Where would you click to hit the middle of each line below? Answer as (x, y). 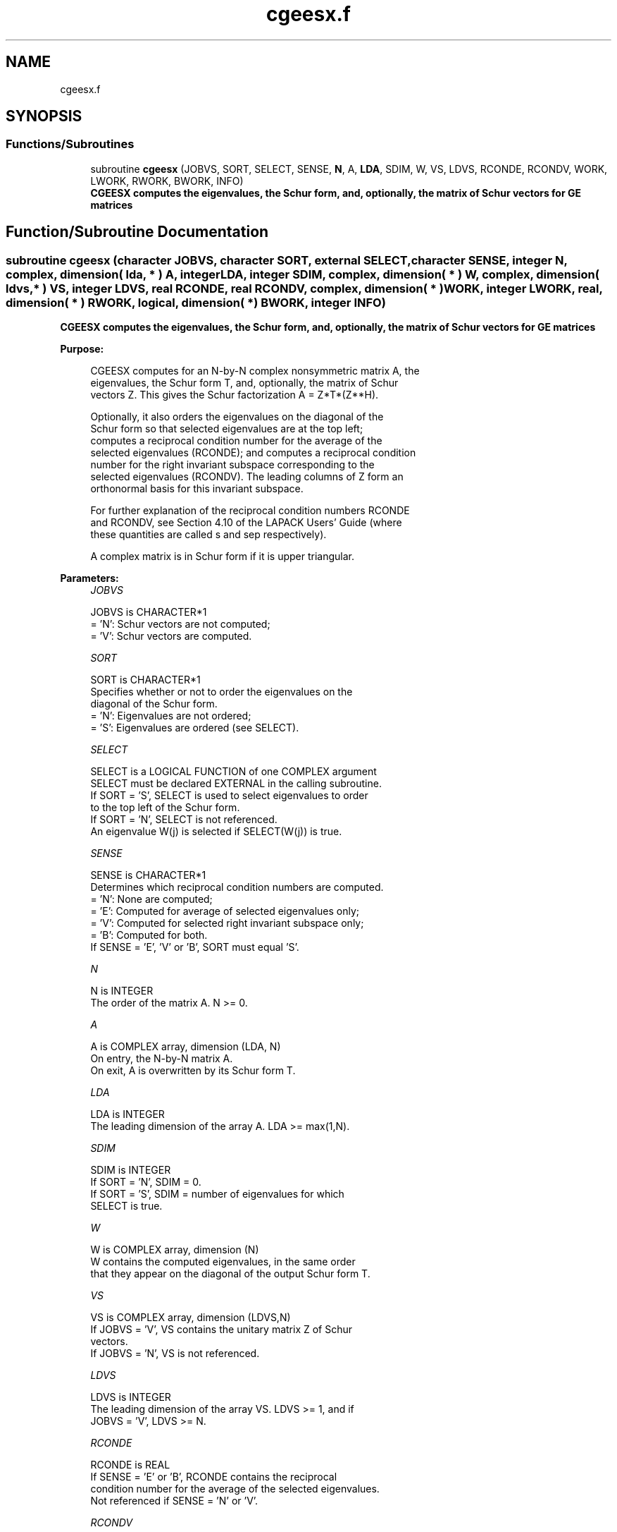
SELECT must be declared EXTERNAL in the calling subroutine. (236, 784)
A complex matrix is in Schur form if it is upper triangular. (223, 557)
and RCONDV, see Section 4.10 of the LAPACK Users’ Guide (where (246, 523)
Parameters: (89, 578)
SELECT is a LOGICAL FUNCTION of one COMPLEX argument (233, 772)
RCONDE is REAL (130, 1465)
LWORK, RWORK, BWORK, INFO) (167, 181)
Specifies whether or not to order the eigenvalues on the (222, 692)
